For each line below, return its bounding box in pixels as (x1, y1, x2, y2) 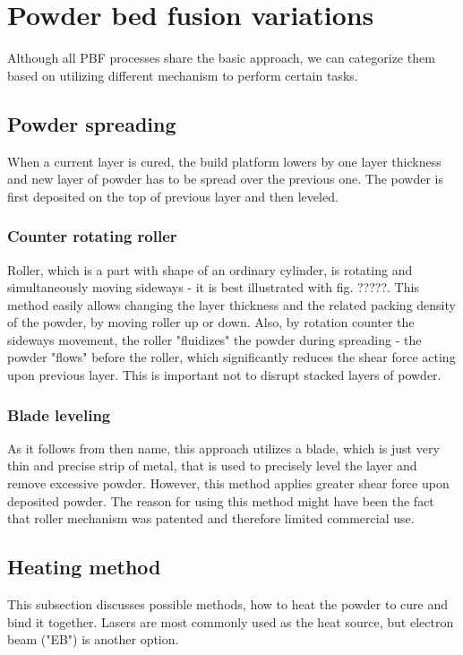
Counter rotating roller (7, 225, 177, 247)
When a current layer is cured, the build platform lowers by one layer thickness (7, 151, 442, 170)
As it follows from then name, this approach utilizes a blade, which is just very (7, 438, 440, 457)
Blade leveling (7, 403, 111, 426)
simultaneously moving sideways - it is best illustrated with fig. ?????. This (7, 278, 419, 297)
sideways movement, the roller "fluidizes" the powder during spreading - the (7, 330, 422, 349)
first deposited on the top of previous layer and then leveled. (7, 186, 339, 205)
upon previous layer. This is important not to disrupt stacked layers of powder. (7, 366, 442, 384)
